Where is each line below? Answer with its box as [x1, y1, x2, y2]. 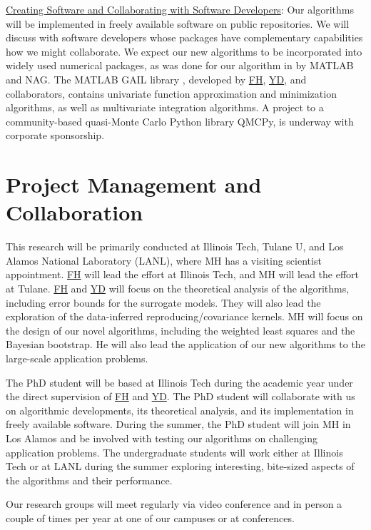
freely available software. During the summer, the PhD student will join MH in [6, 417, 351, 432]
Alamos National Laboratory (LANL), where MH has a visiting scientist [6, 253, 322, 267]
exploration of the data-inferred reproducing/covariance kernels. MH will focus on [6, 309, 363, 324]
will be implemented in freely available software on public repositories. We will [6, 16, 350, 31]
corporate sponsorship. [6, 128, 105, 143]
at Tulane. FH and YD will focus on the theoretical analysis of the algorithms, [6, 281, 350, 296]
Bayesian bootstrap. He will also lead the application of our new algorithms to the [6, 337, 365, 352]
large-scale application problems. [6, 351, 148, 365]
